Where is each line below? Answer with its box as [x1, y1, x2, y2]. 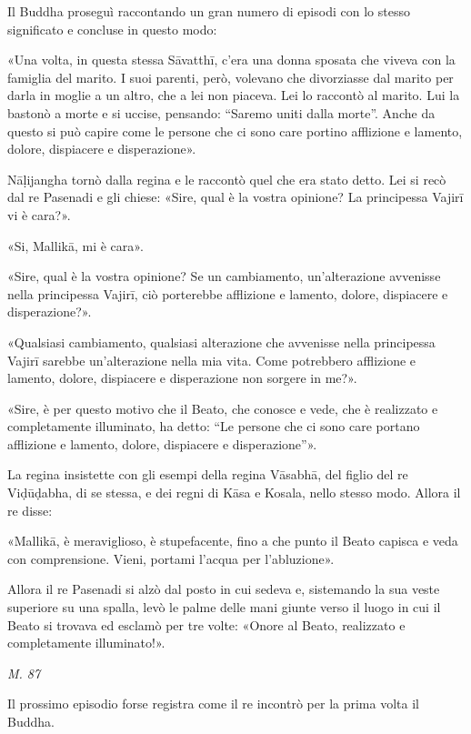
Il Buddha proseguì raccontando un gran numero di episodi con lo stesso [7, 2, 410, 20]
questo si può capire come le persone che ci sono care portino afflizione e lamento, [7, 121, 463, 140]
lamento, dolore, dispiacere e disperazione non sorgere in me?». [7, 368, 357, 387]
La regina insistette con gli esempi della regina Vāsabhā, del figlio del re [7, 465, 408, 484]
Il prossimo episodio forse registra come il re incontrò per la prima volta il [7, 694, 419, 713]
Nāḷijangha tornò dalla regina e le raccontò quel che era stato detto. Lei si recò [7, 169, 446, 188]
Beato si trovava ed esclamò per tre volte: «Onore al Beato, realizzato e [7, 615, 406, 634]
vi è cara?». [7, 205, 71, 224]
